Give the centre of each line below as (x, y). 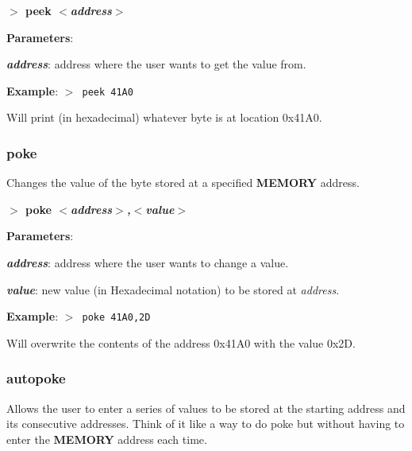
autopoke (36, 378)
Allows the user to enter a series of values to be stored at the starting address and (206, 408)
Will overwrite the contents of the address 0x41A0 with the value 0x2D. (181, 342)
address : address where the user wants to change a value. (148, 263)
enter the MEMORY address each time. (107, 439)
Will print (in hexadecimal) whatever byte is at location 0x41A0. (164, 117)
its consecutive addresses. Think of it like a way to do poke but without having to (206, 424)
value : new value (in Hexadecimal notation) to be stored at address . (173, 289)
